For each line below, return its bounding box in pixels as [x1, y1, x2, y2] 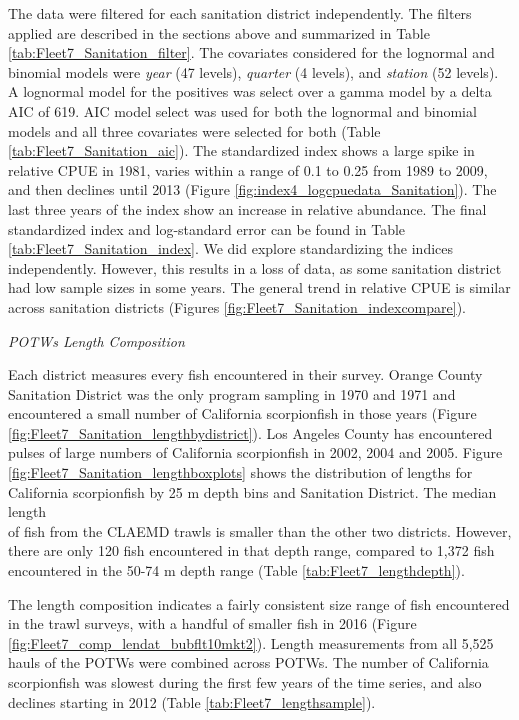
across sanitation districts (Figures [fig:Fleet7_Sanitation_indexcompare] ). [8, 296, 467, 317]
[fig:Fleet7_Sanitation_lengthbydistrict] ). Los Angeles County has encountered [8, 422, 493, 443]
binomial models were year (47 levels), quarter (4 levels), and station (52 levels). [8, 61, 499, 82]
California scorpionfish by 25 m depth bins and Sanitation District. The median [8, 481, 497, 502]
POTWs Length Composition [8, 330, 185, 351]
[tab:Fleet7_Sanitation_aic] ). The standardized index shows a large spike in [8, 140, 475, 161]
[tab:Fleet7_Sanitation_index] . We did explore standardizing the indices [8, 238, 454, 259]
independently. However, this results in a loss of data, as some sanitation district [8, 257, 502, 278]
